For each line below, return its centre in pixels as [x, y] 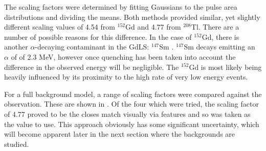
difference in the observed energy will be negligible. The [92, 67]
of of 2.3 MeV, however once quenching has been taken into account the [123, 56]
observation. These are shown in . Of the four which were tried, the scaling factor [131, 104]
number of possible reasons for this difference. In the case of [98, 36]
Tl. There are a [215, 27]
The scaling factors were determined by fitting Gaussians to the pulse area [121, 7]
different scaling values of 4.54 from [60, 27]
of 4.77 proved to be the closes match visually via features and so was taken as [127, 114]
